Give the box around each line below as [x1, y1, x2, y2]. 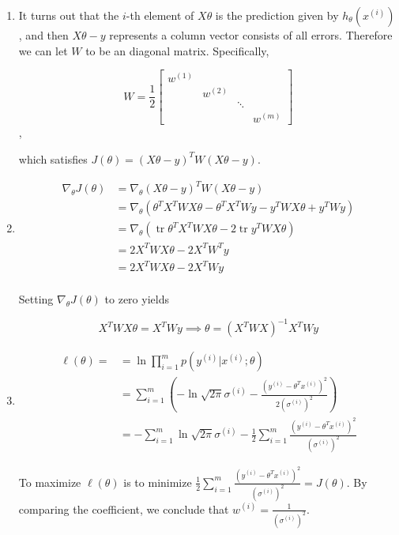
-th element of [126, 7, 194, 23]
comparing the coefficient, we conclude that [18, 500, 229, 517]
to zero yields [104, 291, 169, 307]
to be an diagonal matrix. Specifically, [85, 42, 269, 58]
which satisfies [18, 150, 88, 167]
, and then [18, 27, 69, 43]
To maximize [18, 473, 81, 490]
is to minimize [123, 473, 192, 490]
